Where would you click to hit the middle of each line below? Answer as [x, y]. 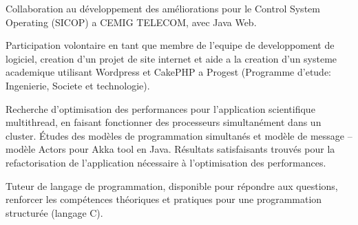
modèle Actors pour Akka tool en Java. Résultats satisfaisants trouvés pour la [170, 149]
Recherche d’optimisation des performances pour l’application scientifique [160, 108]
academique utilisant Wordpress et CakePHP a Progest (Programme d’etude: [169, 72]
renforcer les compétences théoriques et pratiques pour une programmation [164, 199]
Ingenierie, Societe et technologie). [78, 85]
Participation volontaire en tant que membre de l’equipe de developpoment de [170, 45]
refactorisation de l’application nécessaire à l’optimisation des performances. [166, 162]
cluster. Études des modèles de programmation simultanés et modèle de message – [179, 135]
